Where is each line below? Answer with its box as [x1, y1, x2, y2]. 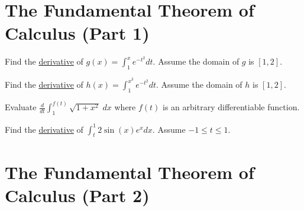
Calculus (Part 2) [5, 183, 150, 207]
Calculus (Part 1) [5, 21, 150, 45]
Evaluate [5, 101, 37, 113]
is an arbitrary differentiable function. [163, 101, 300, 113]
